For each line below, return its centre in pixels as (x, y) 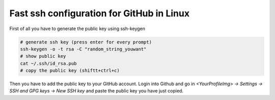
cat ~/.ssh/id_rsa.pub (48, 63)
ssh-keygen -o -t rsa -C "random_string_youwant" (83, 49)
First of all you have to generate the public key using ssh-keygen (77, 29)
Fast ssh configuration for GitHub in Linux (100, 13)
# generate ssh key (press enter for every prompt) (86, 42)
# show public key (43, 56)
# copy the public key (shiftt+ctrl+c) (70, 71)
